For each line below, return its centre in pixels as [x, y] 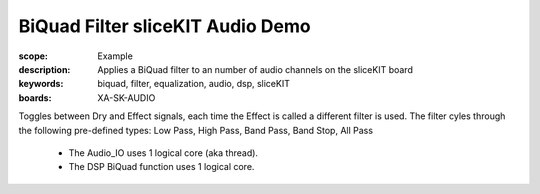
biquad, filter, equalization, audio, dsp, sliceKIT [193, 84]
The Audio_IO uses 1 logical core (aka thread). [163, 152]
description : [44, 69]
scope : [33, 56]
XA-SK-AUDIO [126, 97]
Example [115, 56]
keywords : [41, 84]
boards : [35, 97]
